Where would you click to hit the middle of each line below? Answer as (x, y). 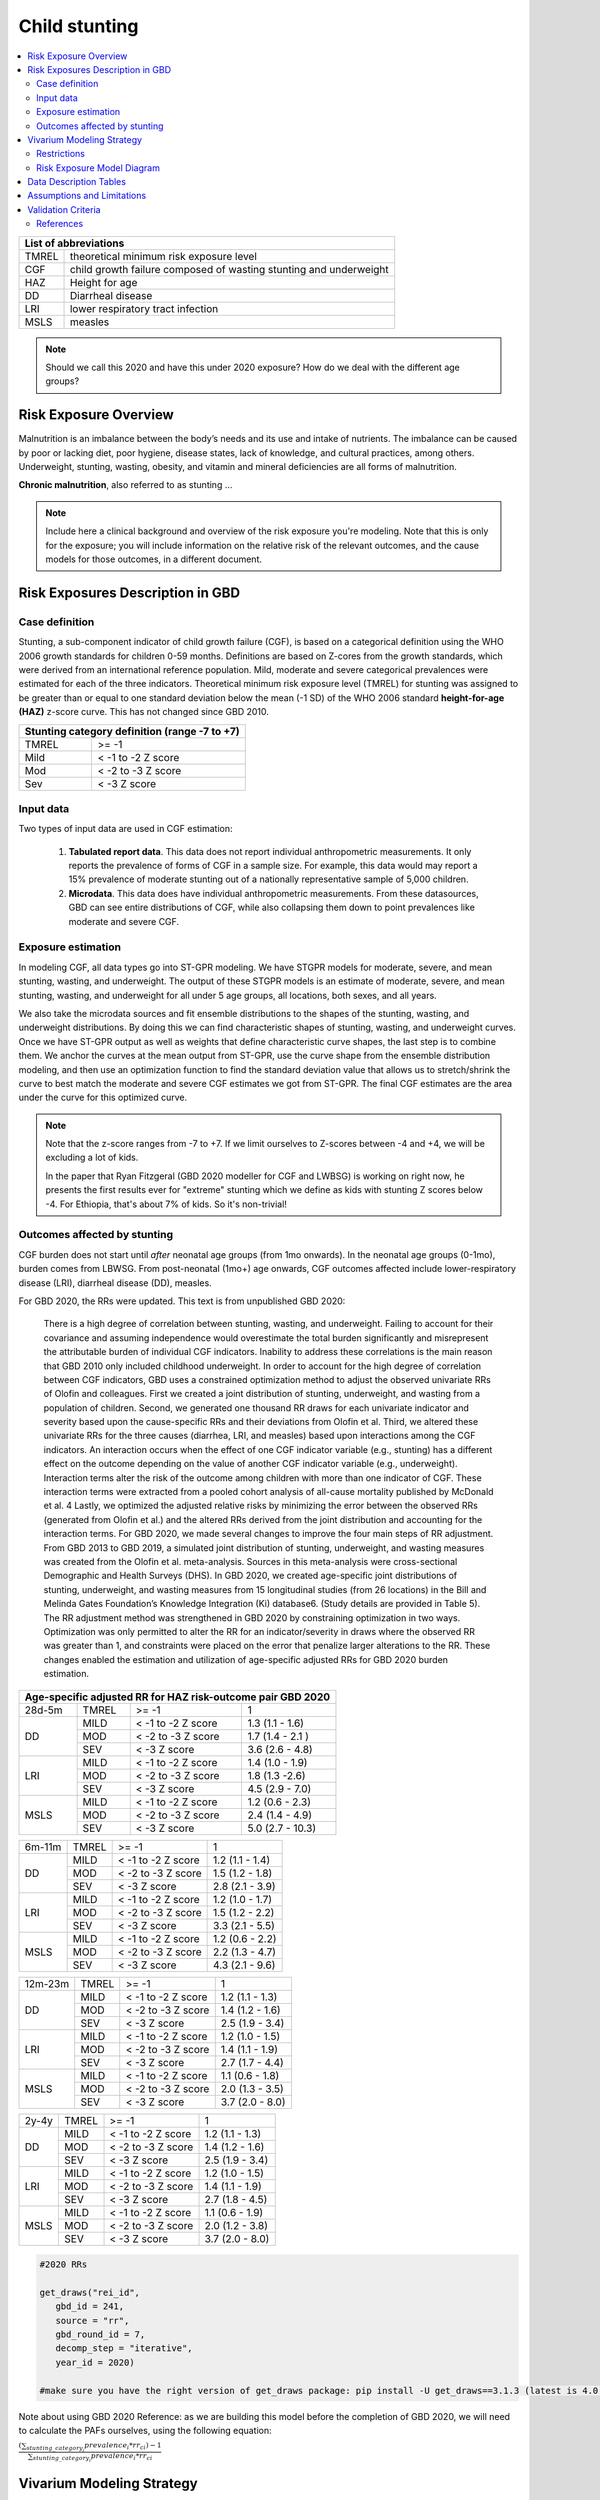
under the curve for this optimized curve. (103, 1097)
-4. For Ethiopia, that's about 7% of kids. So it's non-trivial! (166, 1204)
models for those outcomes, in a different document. (153, 559)
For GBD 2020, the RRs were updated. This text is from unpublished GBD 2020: (182, 1301)
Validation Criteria (64, 209)
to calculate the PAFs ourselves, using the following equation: (145, 2430)
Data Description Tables (77, 182)
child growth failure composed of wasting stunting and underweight (229, 269)
